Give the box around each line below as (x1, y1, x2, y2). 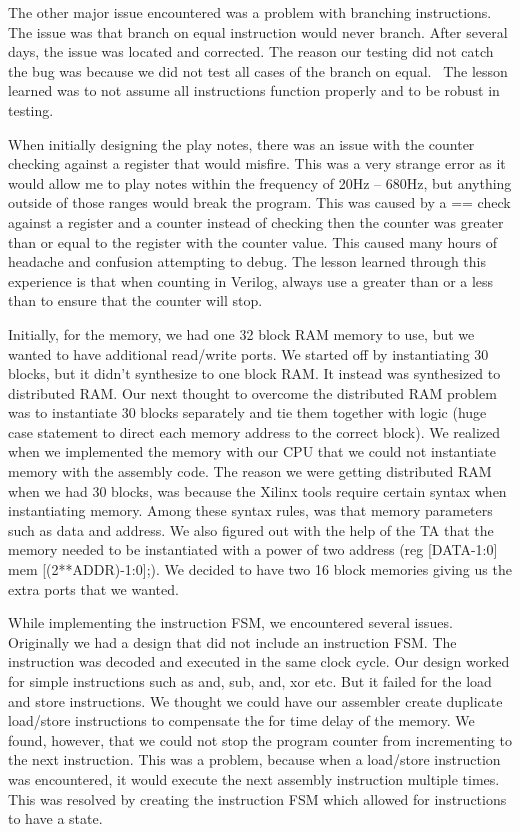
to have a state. (8, 808, 103, 829)
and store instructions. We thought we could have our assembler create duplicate (8, 690, 503, 711)
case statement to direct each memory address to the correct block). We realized (8, 421, 501, 442)
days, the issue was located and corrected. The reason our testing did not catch (8, 41, 494, 62)
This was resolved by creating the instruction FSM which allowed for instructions (8, 788, 507, 809)
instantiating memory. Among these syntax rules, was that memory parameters (8, 500, 493, 521)
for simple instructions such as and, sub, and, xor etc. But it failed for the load (8, 671, 492, 691)
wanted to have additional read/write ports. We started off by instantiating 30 (8, 343, 489, 364)
